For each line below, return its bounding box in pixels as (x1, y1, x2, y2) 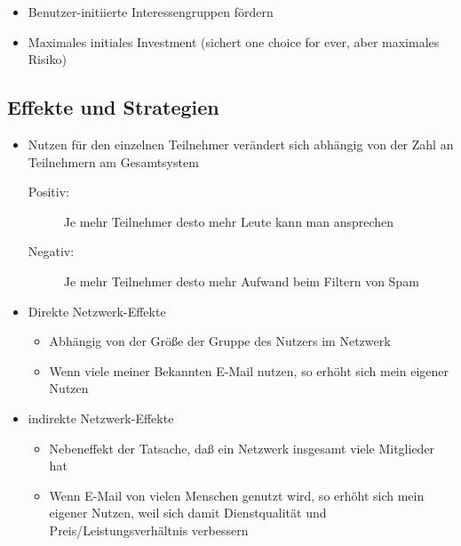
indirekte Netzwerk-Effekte (28, 408, 174, 427)
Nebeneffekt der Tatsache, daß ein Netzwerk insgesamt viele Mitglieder (49, 438, 435, 457)
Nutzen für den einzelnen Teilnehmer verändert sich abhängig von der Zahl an (28, 134, 454, 153)
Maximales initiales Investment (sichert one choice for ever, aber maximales (28, 32, 440, 51)
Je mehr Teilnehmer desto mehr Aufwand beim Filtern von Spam (63, 271, 419, 290)
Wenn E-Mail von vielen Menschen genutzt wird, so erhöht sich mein (49, 486, 425, 504)
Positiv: (28, 182, 69, 201)
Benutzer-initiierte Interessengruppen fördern (28, 3, 274, 20)
